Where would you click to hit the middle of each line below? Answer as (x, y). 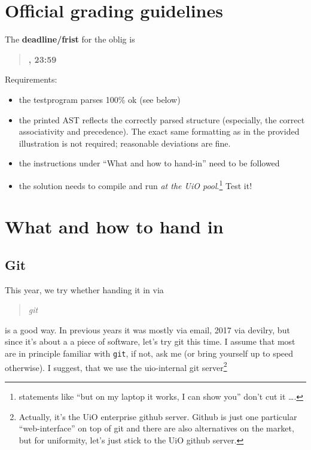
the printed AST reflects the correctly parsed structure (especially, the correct (162, 119)
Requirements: (31, 79)
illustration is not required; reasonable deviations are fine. (125, 143)
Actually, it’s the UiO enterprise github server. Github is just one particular (158, 416)
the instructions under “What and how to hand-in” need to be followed (149, 163)
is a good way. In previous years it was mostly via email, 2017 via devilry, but (147, 329)
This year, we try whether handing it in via (84, 289)
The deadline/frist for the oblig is (70, 39)
